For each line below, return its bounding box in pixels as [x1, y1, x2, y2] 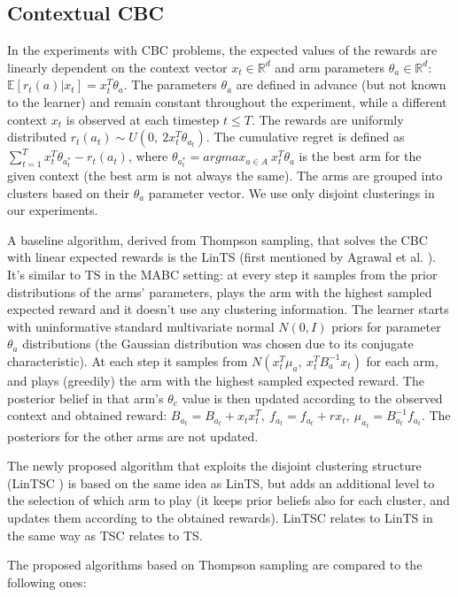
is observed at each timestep [66, 110, 220, 128]
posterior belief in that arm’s [7, 388, 164, 407]
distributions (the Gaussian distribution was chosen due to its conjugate [22, 334, 414, 353]
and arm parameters [275, 57, 385, 76]
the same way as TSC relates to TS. [7, 525, 203, 544]
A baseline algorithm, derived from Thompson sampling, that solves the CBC [7, 230, 428, 249]
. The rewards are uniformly [251, 110, 404, 128]
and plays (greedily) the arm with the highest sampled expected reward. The [7, 371, 424, 389]
